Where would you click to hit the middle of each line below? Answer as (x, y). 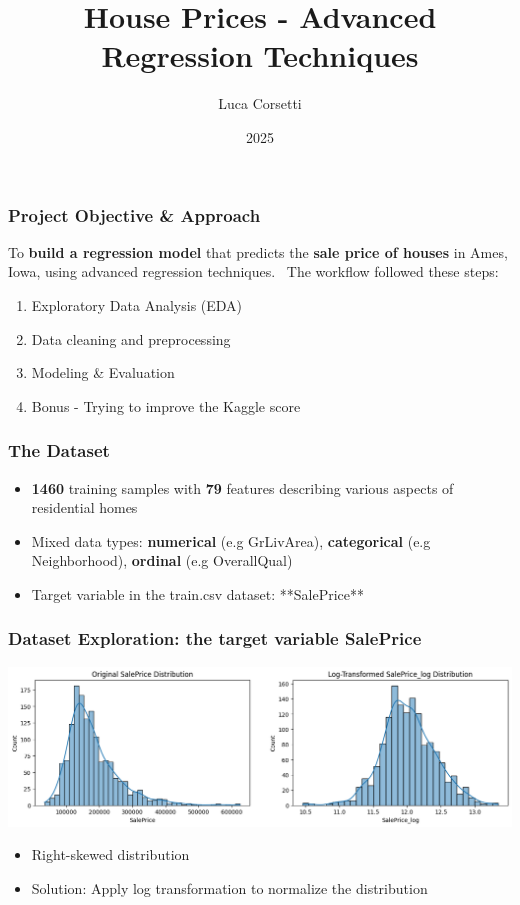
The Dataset (59, 450)
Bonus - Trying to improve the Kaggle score (166, 405)
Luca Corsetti (260, 103)
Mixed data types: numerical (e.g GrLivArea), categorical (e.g (231, 540)
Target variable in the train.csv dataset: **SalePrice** (198, 593)
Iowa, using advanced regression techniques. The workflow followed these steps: (253, 271)
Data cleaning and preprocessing (131, 338)
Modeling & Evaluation (103, 372)
